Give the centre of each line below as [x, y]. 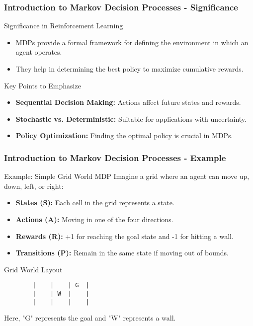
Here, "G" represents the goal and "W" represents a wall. [90, 318]
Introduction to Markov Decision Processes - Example [115, 157]
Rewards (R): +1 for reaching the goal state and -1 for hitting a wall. [125, 236]
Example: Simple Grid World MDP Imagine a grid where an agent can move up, [127, 176]
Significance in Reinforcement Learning [64, 26]
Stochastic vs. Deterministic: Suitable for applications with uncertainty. [131, 119]
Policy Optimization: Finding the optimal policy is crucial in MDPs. [124, 135]
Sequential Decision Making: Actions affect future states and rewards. [128, 102]
